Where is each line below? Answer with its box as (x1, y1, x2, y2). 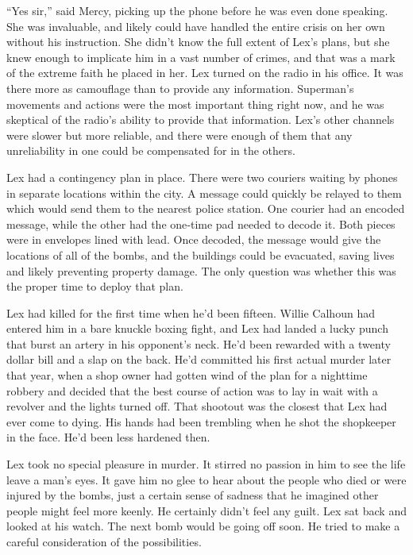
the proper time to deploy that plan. (6, 278, 183, 295)
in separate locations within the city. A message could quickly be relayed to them (6, 184, 402, 201)
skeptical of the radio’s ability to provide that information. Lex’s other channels (6, 111, 395, 128)
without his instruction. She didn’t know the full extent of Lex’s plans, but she (6, 33, 390, 50)
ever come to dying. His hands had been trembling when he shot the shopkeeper (6, 413, 396, 430)
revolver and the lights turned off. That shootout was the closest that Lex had (6, 398, 388, 414)
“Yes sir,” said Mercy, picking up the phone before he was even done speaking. (6, 2, 388, 18)
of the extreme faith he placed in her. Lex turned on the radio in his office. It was (6, 64, 403, 81)
